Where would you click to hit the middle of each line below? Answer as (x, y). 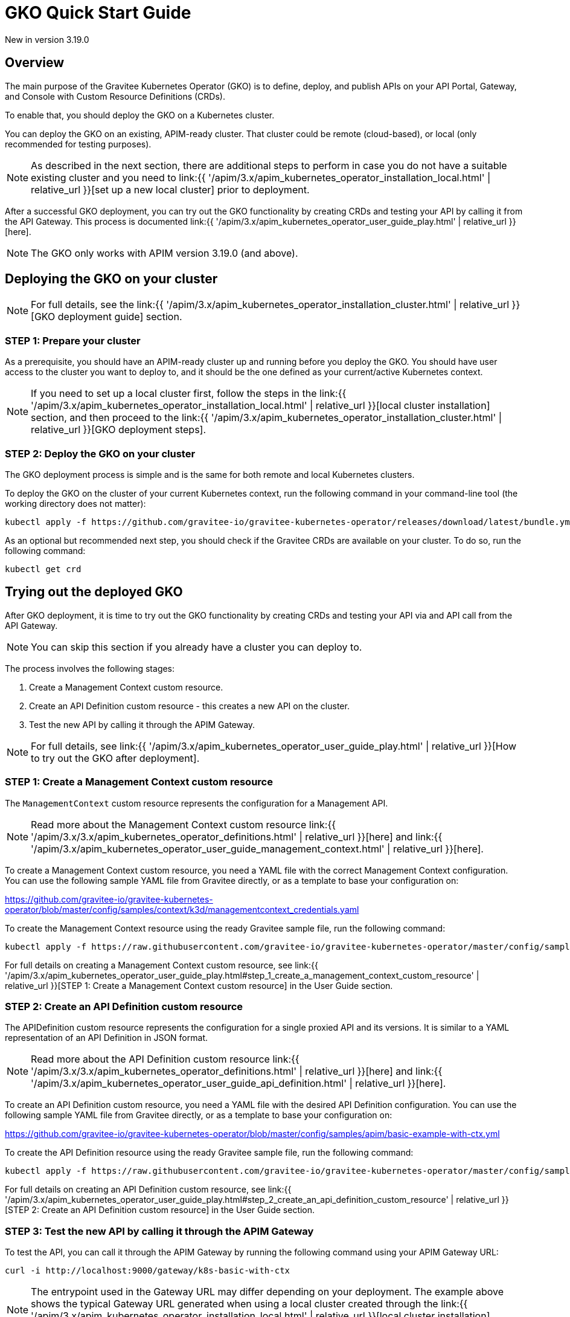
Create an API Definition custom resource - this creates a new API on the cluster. (189, 706)
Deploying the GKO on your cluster (111, 279)
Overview (35, 63)
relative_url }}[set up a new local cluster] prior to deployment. (170, 189)
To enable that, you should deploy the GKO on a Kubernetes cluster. (140, 115)
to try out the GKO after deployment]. (115, 758)
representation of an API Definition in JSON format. (106, 1038)
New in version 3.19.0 (47, 39)
